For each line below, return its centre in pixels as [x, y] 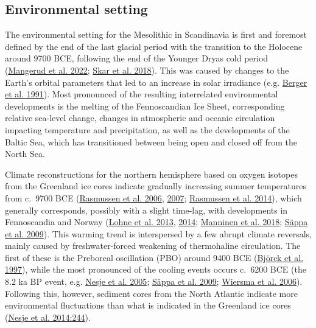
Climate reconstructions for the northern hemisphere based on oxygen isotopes [151, 174]
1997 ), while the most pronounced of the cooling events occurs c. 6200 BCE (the [156, 269]
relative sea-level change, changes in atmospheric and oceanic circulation [140, 118]
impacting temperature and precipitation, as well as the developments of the [147, 129]
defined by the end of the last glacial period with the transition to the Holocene [154, 46]
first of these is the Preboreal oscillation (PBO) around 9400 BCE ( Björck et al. [154, 257]
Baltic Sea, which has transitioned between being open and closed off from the [151, 141]
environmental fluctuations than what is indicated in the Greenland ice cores [148, 305]
